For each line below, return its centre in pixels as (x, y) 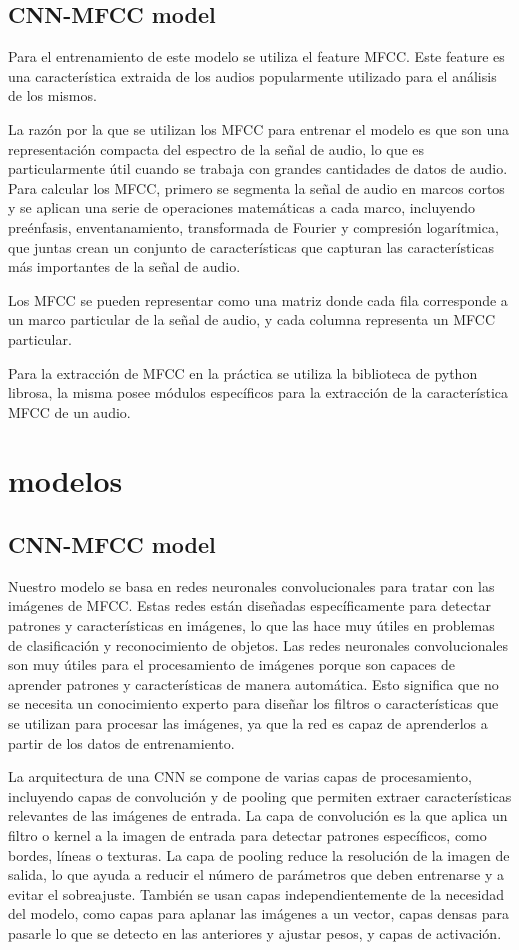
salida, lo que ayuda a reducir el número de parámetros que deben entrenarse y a (256, 874)
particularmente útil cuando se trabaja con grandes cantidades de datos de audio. (258, 168)
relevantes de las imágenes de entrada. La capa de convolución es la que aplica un (258, 815)
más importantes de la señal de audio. (124, 266)
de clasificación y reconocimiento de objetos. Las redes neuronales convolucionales (258, 644)
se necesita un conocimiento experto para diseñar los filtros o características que (253, 703)
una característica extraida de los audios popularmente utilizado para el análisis (252, 75)
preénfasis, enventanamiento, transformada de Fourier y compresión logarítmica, (253, 226)
